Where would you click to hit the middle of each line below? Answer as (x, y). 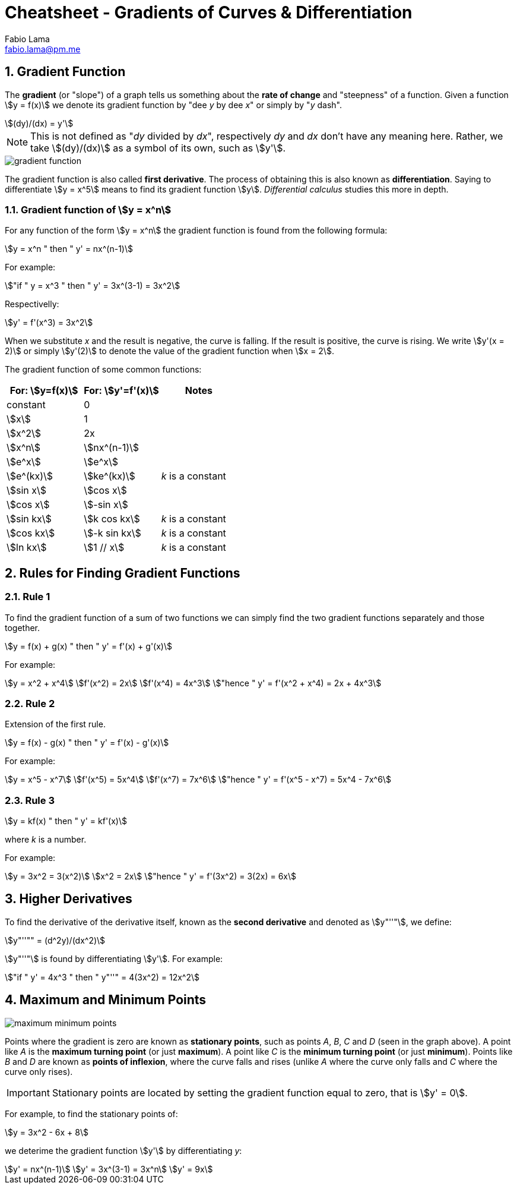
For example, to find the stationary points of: (91, 1114)
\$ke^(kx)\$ (110, 476)
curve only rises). (39, 1071)
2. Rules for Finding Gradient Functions (123, 573)
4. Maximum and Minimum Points (106, 1000)
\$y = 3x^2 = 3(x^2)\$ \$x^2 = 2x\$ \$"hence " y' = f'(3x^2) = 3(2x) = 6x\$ (150, 876)
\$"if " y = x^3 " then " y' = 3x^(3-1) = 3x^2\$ (93, 286)
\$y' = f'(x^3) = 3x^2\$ (49, 323)
